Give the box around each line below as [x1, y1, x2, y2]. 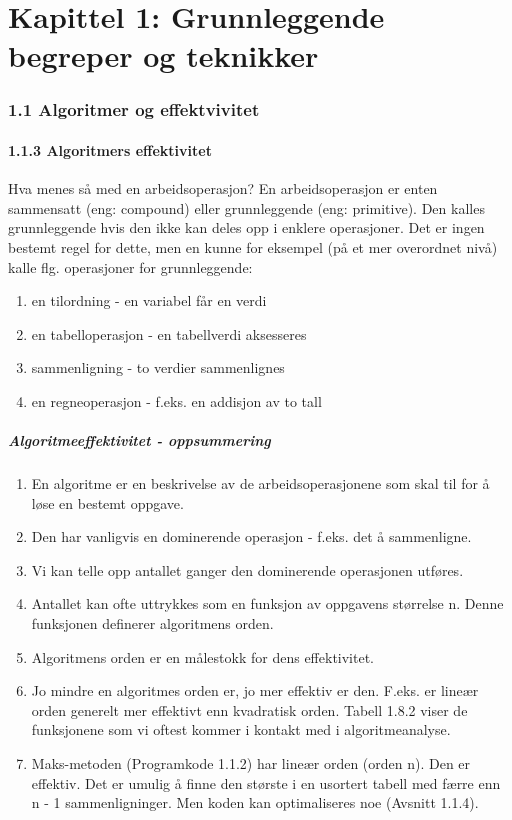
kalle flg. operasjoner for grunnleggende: [8, 256, 253, 277]
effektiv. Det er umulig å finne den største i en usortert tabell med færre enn [31, 772, 501, 793]
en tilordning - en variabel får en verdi [31, 290, 267, 311]
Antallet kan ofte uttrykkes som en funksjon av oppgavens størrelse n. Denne [31, 593, 504, 614]
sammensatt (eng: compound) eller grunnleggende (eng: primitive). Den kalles [8, 197, 485, 218]
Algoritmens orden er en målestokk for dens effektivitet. [31, 646, 374, 667]
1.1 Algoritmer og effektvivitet [8, 97, 260, 122]
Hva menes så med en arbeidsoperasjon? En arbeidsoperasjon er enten [8, 178, 438, 199]
